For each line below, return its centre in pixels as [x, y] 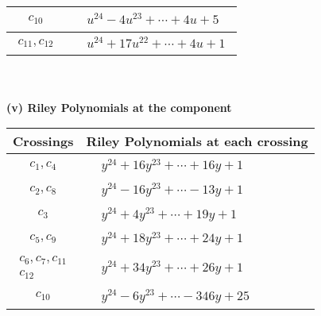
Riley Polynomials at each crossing [197, 141]
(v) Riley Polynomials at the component [119, 107]
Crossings [43, 141]
